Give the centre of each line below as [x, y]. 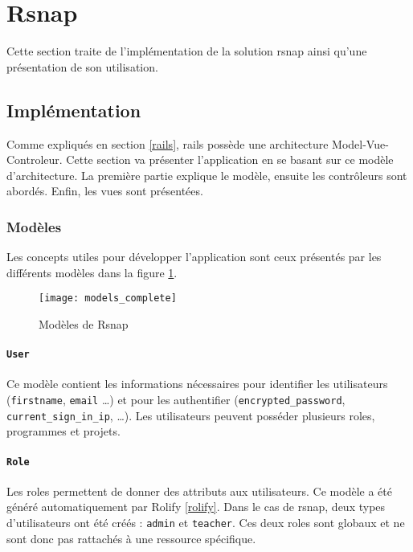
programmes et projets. [63, 431]
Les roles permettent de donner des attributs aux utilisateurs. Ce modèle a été [199, 491]
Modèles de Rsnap [84, 323]
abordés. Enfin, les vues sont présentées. [105, 191]
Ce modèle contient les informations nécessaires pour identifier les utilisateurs [197, 384]
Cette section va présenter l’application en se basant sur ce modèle [230, 159]
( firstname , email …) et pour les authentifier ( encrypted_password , [176, 399]
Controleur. [35, 159]
